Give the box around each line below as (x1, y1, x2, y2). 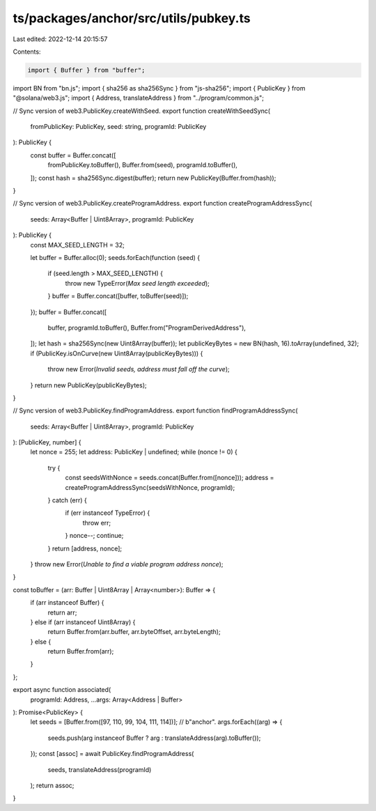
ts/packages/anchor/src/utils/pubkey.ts (13, 10, 251, 26)
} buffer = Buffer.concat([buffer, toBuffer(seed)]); (47, 292, 189, 300)
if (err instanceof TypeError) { (65, 509, 150, 517)
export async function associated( (13, 686, 111, 694)
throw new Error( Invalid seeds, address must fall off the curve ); (47, 365, 230, 373)
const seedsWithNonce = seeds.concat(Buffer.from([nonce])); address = (65, 474, 274, 482)
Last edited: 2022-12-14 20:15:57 (13, 35, 108, 43)
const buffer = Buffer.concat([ (30, 150, 116, 160)
